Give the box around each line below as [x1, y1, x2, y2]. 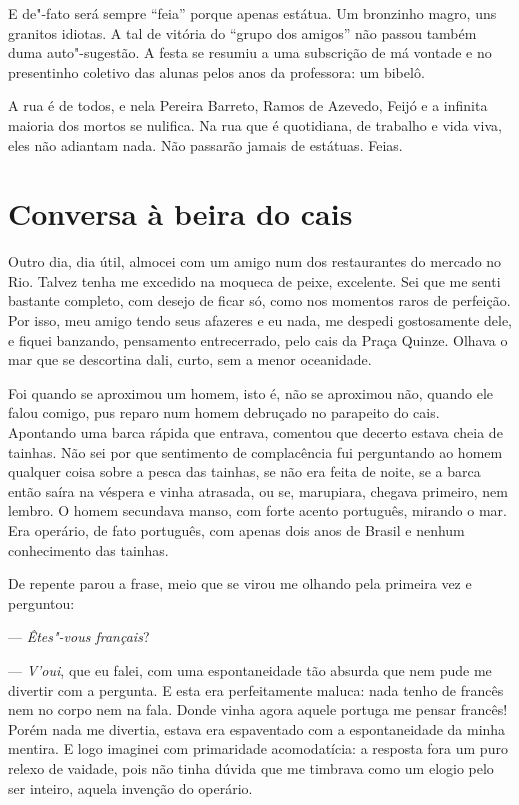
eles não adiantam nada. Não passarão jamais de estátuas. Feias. [8, 134, 403, 155]
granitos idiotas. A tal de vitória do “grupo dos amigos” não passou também [8, 22, 477, 43]
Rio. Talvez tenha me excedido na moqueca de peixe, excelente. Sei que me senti [8, 270, 501, 291]
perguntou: [8, 592, 75, 613]
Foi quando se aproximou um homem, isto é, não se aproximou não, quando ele [8, 382, 494, 403]
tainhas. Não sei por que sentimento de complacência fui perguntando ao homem [8, 441, 503, 462]
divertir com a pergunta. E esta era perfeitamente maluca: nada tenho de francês [8, 679, 504, 700]
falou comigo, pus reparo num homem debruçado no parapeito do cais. [8, 402, 440, 423]
